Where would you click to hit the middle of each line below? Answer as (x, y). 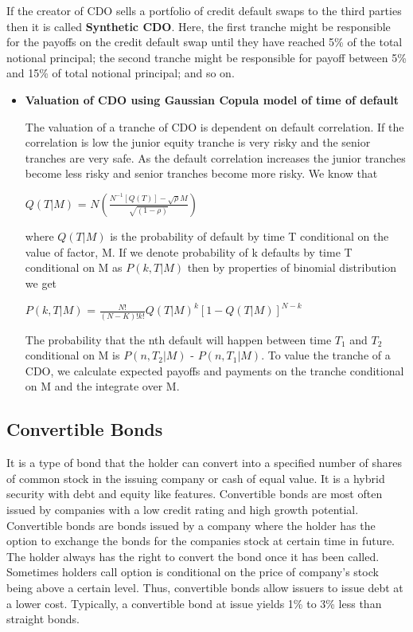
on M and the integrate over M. (102, 386)
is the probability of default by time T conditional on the (249, 236)
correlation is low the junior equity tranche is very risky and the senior (198, 142)
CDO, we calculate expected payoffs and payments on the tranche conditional (214, 370)
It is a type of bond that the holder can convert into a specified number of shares (205, 463)
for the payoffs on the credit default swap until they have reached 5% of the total (205, 42)
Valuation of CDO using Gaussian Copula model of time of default (212, 99)
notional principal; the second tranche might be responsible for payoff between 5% (206, 57)
